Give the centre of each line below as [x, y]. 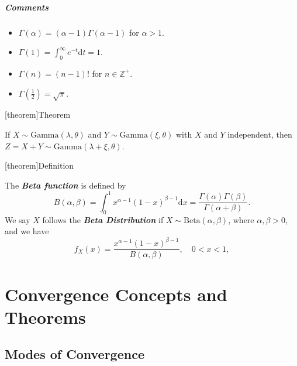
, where [241, 219]
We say [18, 219]
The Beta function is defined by [65, 185]
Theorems [45, 317]
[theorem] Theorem [38, 114]
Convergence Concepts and [116, 294]
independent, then [260, 134]
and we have [27, 231]
